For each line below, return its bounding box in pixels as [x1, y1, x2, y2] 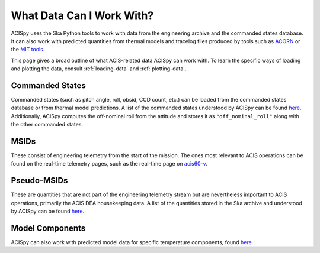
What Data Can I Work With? [11, 9, 154, 22]
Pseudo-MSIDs [11, 176, 68, 186]
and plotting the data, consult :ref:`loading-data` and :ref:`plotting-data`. [11, 65, 187, 72]
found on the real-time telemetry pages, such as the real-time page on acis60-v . [11, 160, 207, 167]
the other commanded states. [11, 121, 83, 128]
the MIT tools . [11, 46, 45, 53]
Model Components [11, 223, 86, 233]
